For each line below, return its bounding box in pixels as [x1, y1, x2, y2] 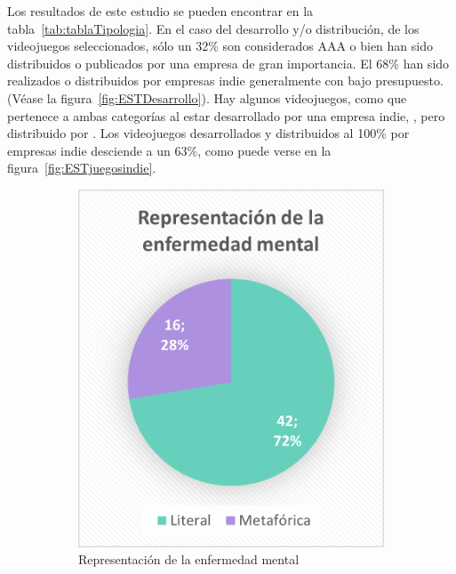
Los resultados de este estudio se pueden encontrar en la [7, 2, 314, 20]
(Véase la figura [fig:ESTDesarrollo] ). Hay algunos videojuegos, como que [7, 88, 407, 107]
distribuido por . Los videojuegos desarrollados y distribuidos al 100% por [7, 124, 410, 142]
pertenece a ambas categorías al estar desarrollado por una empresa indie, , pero [7, 106, 445, 125]
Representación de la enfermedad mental [78, 550, 300, 569]
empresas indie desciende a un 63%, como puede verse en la [7, 141, 332, 159]
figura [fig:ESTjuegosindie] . [7, 158, 156, 177]
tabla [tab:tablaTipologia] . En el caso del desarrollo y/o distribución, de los [7, 19, 420, 37]
